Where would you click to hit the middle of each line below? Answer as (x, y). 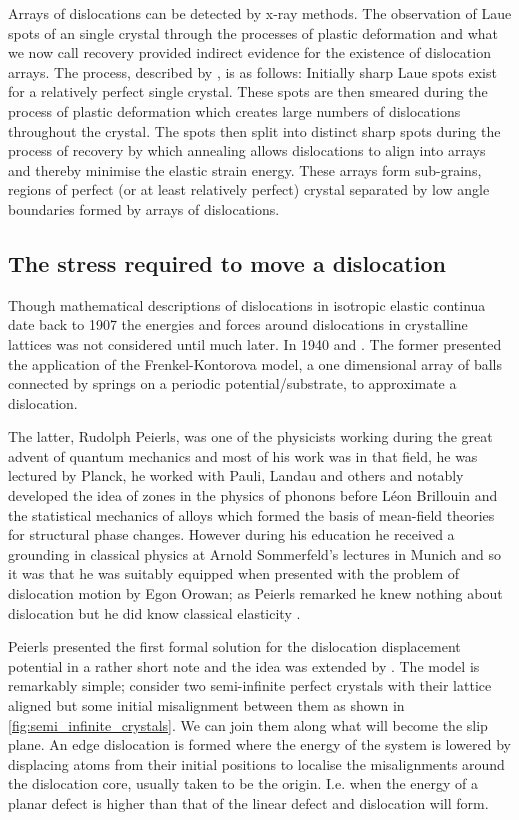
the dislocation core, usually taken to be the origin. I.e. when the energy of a (243, 783)
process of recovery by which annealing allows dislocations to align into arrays (247, 150)
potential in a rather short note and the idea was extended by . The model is (244, 665)
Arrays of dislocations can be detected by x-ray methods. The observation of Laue (260, 13)
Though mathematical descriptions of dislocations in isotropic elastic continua (247, 304)
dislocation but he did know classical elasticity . (154, 612)
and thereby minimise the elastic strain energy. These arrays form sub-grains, (245, 169)
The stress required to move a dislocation (227, 262)
